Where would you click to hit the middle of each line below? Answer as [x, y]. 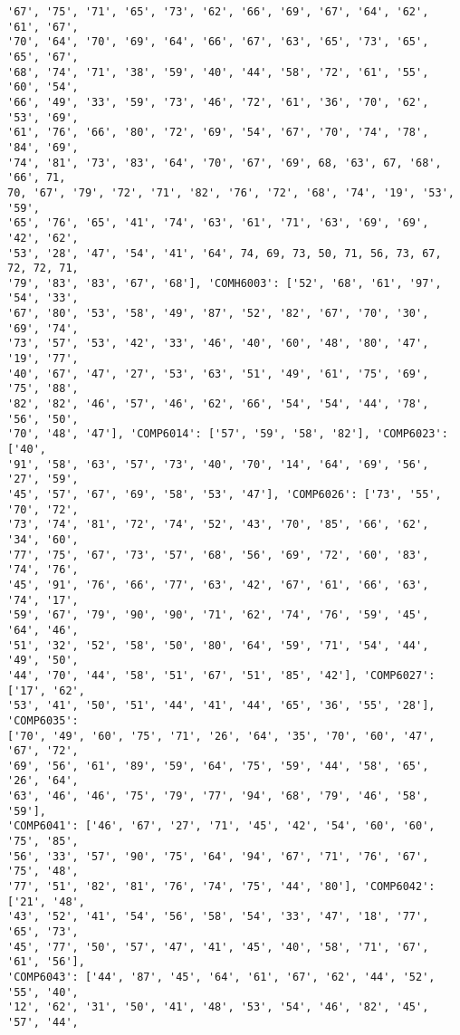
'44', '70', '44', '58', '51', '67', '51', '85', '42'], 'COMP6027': [221, 675]
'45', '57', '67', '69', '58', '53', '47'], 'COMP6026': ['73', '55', [225, 494]
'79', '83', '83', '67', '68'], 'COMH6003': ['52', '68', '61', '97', [225, 283]
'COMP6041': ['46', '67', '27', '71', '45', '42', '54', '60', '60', [221, 826]
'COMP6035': [43, 720]
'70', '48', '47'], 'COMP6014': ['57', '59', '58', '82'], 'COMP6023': [228, 434]
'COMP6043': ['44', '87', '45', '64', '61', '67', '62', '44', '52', [221, 977]
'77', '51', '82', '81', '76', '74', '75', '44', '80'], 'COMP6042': [221, 887]
